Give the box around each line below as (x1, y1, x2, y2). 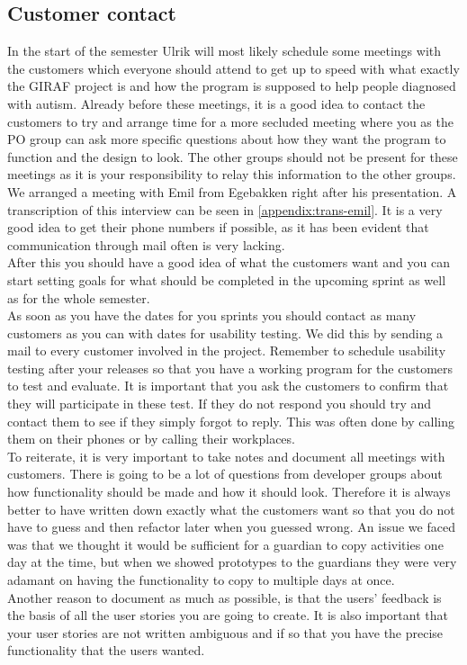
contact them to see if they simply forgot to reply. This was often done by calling (7, 411, 454, 430)
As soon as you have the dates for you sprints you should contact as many (7, 306, 417, 325)
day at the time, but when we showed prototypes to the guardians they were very (7, 553, 457, 571)
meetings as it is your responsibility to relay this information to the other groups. (7, 165, 456, 184)
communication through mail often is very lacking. (7, 235, 285, 254)
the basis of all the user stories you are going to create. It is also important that (7, 606, 448, 625)
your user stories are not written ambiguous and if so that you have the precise (7, 623, 444, 642)
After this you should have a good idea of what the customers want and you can (7, 253, 450, 272)
